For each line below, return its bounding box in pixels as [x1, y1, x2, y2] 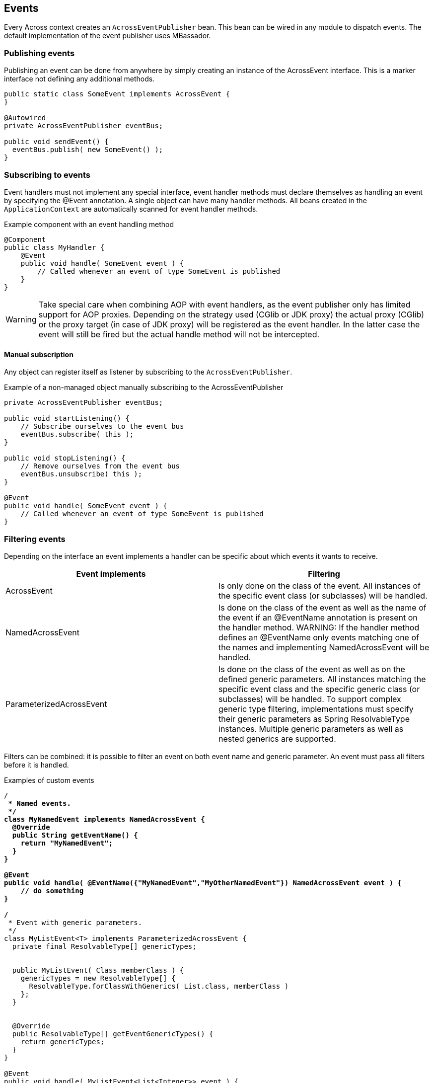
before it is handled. [4, 760, 69, 769]
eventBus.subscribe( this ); [20, 430, 134, 439]
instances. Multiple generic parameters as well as [218, 723, 404, 734]
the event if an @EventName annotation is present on [218, 612, 418, 622]
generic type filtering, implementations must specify [218, 703, 414, 714]
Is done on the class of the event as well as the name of [218, 602, 427, 613]
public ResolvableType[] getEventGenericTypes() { [12, 1029, 214, 1038]
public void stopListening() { [4, 454, 126, 463]
